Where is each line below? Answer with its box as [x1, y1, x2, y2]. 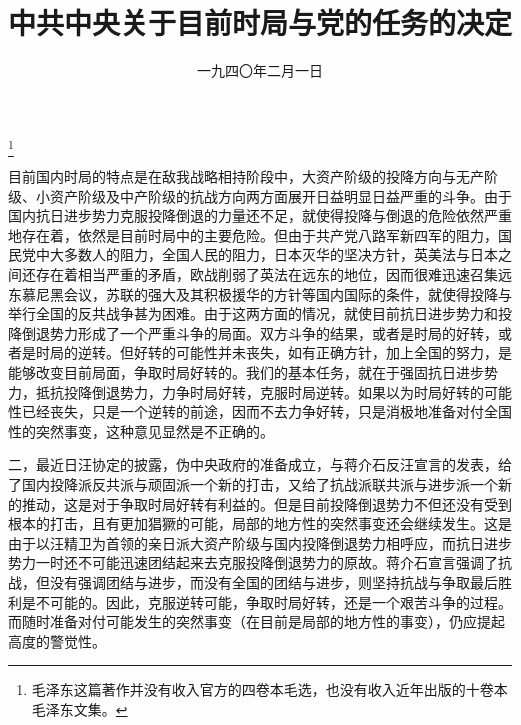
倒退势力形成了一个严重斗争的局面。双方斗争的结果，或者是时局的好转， [21, 322, 498, 343]
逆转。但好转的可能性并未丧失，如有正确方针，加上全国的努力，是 [77, 342, 512, 363]
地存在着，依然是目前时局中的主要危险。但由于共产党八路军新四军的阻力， [8, 224, 498, 245]
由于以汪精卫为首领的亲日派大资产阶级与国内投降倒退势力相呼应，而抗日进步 [8, 532, 512, 553]
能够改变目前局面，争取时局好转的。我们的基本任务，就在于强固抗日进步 [8, 361, 484, 382]
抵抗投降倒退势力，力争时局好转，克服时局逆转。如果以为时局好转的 [35, 381, 484, 402]
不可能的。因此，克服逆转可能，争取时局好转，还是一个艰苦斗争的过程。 [35, 591, 512, 612]
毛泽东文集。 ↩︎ [31, 698, 128, 719]
